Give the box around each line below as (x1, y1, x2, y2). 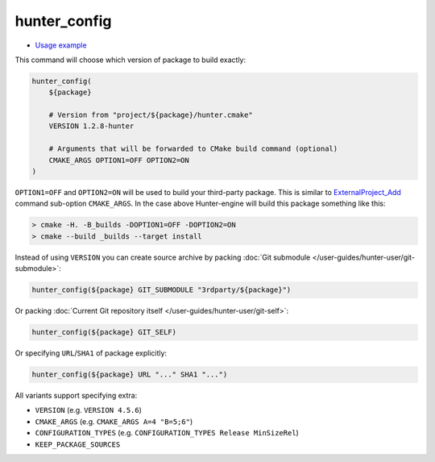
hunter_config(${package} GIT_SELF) (31, 327, 177, 337)
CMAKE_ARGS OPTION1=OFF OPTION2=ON (48, 156, 189, 164)
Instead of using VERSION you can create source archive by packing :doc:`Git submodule (14, 252, 311, 262)
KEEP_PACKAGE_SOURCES (35, 439, 121, 449)
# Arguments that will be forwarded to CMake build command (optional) (48, 144, 338, 153)
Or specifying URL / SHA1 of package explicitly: (14, 348, 168, 358)
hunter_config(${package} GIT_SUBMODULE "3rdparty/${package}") (31, 285, 292, 294)
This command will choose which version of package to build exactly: (14, 55, 246, 65)
